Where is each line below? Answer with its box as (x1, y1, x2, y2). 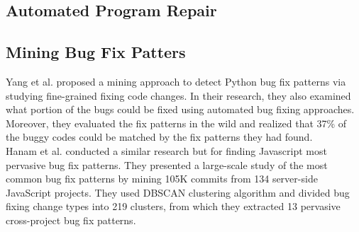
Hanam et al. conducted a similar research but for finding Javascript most (6, 143, 327, 158)
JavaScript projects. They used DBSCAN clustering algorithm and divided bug (6, 185, 350, 199)
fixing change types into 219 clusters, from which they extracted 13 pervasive (6, 199, 341, 214)
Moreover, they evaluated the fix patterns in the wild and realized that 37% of (6, 115, 347, 130)
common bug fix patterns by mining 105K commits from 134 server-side (6, 171, 318, 186)
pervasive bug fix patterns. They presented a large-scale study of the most (6, 157, 328, 172)
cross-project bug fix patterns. (6, 212, 136, 227)
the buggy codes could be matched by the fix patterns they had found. (6, 129, 313, 144)
